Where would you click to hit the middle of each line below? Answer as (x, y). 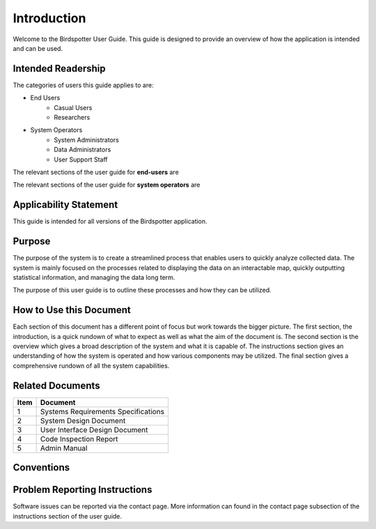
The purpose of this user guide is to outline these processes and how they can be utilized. (142, 290)
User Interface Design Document (94, 429)
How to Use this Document (72, 310)
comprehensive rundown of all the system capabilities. (91, 365)
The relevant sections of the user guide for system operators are (107, 185)
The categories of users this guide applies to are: (83, 85)
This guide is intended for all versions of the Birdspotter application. (110, 221)
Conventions (41, 467)
